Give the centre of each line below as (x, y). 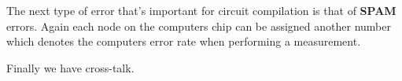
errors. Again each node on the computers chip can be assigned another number (199, 26)
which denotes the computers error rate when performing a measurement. (184, 41)
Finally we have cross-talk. (70, 67)
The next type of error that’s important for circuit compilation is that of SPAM (201, 10)
